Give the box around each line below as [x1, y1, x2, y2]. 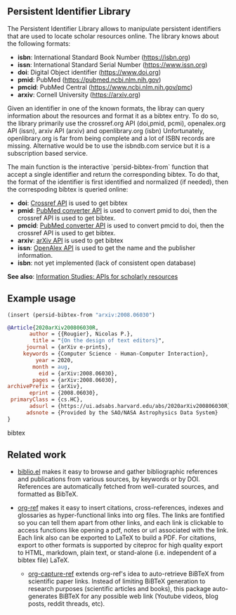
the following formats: [7, 39, 71, 48]
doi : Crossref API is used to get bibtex [17, 199, 128, 207]
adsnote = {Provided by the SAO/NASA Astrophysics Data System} [25, 409, 218, 416]
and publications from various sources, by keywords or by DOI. [17, 475, 200, 483]
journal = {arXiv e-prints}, [25, 344, 112, 351]
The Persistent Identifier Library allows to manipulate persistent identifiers [7, 24, 221, 32]
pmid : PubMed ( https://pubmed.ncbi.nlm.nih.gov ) [17, 75, 162, 84]
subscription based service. [7, 149, 88, 157]
